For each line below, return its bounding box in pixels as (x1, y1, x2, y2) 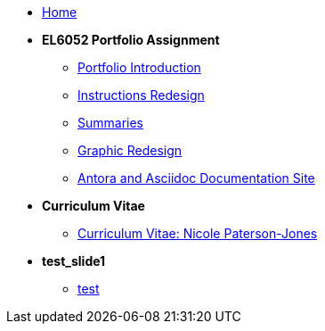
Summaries (77, 115, 143, 130)
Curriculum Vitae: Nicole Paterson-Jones (77, 226, 318, 241)
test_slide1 (42, 253, 106, 269)
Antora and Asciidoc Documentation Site (77, 170, 315, 186)
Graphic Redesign (77, 143, 183, 158)
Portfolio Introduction (77, 60, 201, 75)
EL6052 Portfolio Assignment (42, 32, 220, 47)
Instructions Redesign (77, 87, 205, 103)
